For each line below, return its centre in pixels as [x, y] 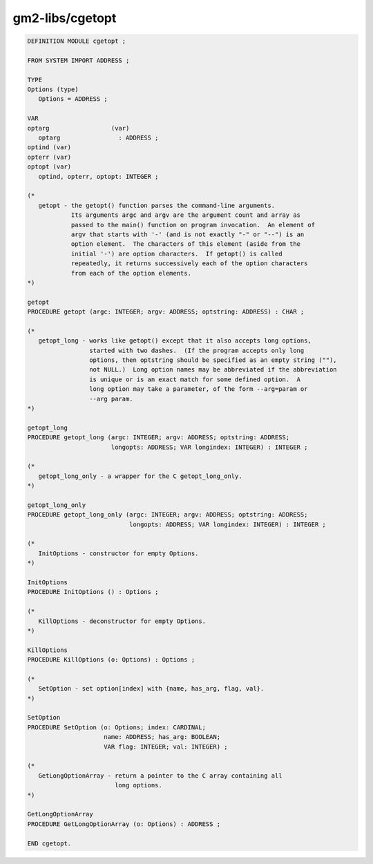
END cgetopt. [49, 843]
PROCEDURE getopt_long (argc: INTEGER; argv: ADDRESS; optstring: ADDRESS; [159, 438]
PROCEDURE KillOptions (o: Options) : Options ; [111, 660]
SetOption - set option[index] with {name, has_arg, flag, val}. [151, 689]
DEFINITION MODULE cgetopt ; [77, 41]
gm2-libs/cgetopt [65, 18]
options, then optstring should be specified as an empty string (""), [213, 360]
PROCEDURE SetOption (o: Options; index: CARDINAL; [117, 727]
